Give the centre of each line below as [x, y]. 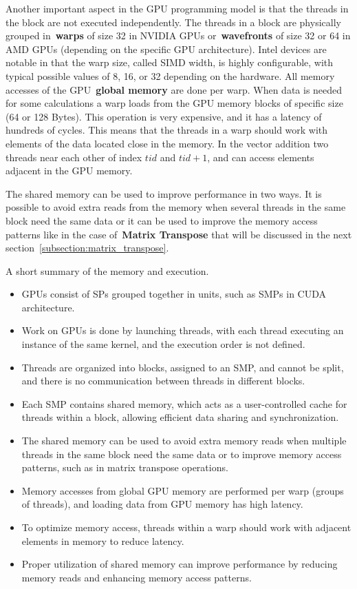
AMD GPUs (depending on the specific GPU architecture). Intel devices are [166, 49]
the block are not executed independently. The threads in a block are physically [173, 22]
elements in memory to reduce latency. [103, 540]
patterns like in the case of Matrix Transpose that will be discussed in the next [179, 234]
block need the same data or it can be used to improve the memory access [162, 220]
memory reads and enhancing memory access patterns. [137, 577]
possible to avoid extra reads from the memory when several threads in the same [176, 207]
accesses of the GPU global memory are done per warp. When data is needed [174, 89]
